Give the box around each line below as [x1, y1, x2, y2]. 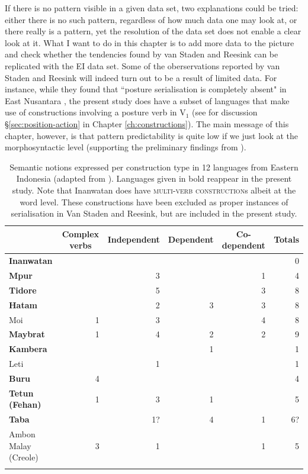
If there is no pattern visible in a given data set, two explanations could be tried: [5, 2, 299, 14]
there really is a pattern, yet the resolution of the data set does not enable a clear [5, 25, 301, 37]
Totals [274, 233, 299, 246]
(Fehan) [9, 398, 41, 411]
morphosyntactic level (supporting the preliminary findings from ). [5, 141, 246, 153]
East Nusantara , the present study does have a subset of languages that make [5, 94, 290, 107]
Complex [62, 227, 100, 240]
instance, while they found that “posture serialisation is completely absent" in [5, 83, 287, 95]
